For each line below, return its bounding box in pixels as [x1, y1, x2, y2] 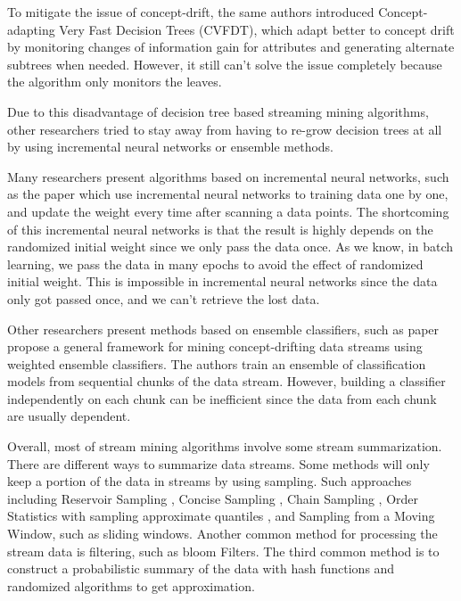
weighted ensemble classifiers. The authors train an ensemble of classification [7, 354, 426, 373]
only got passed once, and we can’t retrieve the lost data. [7, 289, 320, 308]
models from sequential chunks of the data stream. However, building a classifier [7, 372, 446, 391]
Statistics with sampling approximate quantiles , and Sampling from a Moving [7, 506, 435, 525]
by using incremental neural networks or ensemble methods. [7, 137, 334, 156]
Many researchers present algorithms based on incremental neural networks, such [7, 167, 449, 185]
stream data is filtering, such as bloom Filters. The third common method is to [7, 541, 440, 560]
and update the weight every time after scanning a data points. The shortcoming [7, 202, 449, 220]
